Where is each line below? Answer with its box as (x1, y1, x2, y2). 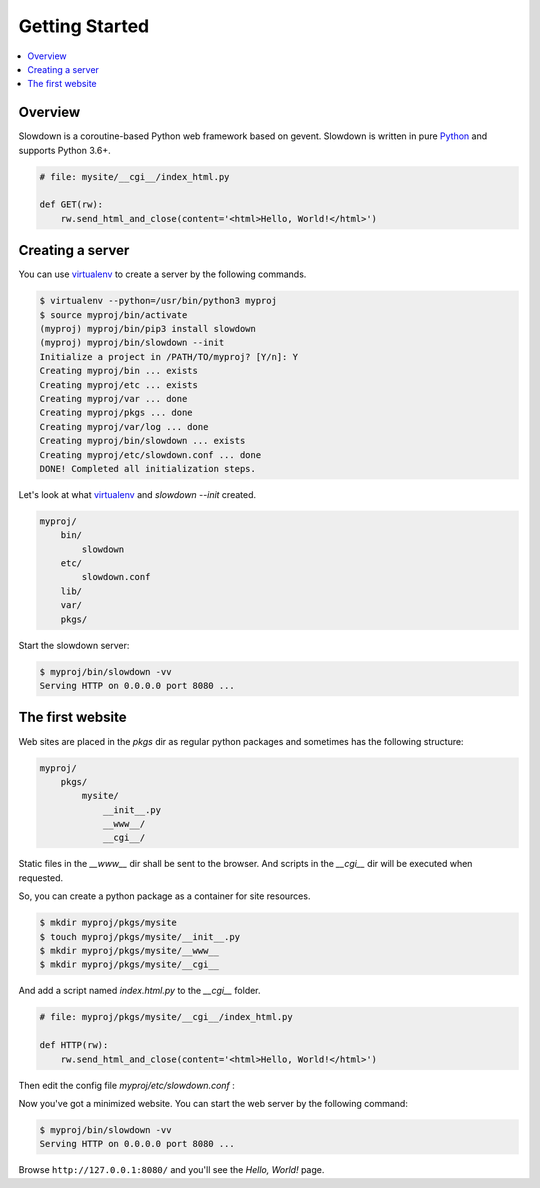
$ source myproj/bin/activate (39, 309, 188, 320)
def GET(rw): (39, 199, 104, 210)
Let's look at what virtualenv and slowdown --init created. (18, 488, 257, 500)
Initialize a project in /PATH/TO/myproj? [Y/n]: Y (39, 351, 299, 362)
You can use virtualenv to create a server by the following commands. (18, 268, 307, 280)
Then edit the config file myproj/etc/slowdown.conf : (18, 1079, 235, 1091)
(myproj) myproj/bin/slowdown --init (39, 337, 225, 349)
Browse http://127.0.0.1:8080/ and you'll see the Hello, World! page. (18, 1164, 325, 1176)
